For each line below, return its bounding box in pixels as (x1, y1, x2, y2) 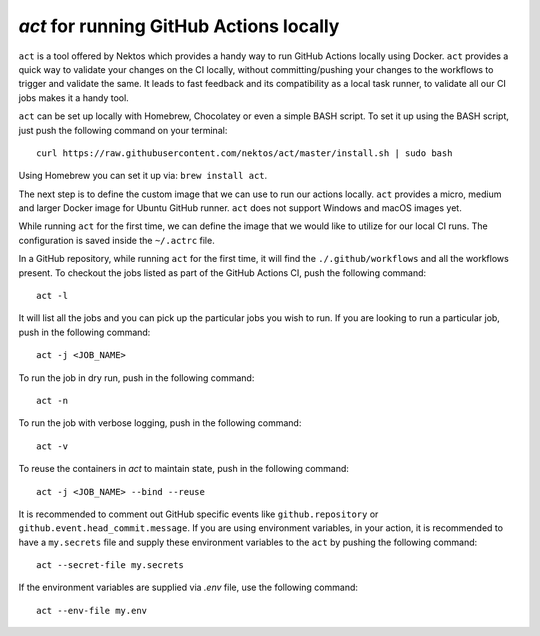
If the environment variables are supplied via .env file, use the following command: (18, 581, 359, 594)
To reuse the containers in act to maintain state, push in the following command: (18, 463, 350, 475)
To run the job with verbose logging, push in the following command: (18, 417, 302, 429)
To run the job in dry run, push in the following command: (18, 371, 255, 384)
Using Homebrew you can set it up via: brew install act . (18, 170, 268, 182)
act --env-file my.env (36, 605, 148, 616)
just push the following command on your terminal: (18, 124, 228, 136)
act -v (36, 440, 69, 452)
